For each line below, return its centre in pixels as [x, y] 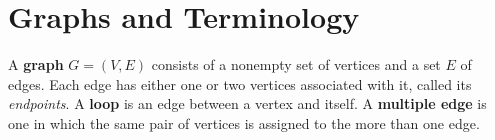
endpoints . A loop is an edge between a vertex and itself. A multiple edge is [247, 103]
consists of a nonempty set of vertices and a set [296, 64]
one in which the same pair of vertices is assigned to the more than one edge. [244, 122]
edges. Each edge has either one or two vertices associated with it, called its [240, 83]
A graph [36, 64]
